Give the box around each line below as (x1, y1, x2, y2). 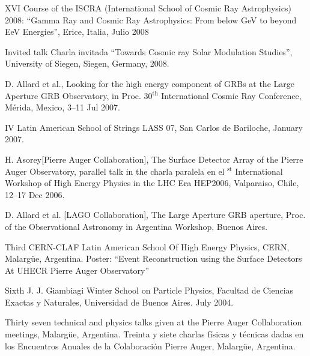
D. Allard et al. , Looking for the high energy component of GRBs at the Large (5, 77, 294, 89)
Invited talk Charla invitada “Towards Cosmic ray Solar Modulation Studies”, (5, 45, 293, 58)
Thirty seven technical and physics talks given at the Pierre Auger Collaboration (5, 316, 302, 328)
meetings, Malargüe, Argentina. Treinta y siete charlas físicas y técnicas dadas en (5, 328, 304, 340)
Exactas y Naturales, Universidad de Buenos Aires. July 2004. (5, 295, 234, 308)
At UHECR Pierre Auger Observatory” (5, 264, 150, 276)
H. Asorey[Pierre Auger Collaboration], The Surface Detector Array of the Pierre (5, 152, 303, 165)
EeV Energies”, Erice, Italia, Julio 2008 (5, 25, 149, 38)
